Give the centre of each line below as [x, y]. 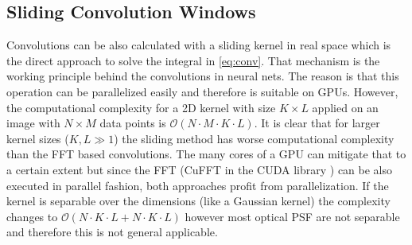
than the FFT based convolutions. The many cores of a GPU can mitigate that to [206, 154]
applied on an [345, 107]
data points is [133, 123]
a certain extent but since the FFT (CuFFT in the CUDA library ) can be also [200, 169]
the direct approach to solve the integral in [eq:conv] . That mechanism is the [193, 60]
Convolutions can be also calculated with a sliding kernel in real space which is [199, 45]
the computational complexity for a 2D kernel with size [141, 107]
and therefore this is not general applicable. [112, 232]
